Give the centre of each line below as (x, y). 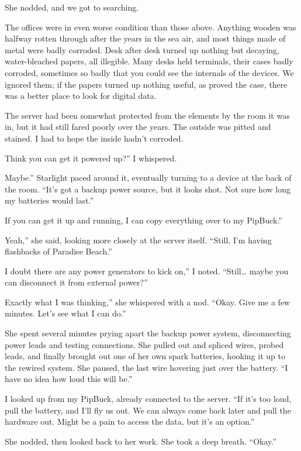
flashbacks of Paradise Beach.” (58, 251)
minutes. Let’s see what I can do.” (65, 313)
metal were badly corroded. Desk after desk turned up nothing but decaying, (142, 49)
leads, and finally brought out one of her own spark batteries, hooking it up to (145, 356)
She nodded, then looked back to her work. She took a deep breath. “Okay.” (141, 441)
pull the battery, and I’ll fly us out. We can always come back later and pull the (148, 410)
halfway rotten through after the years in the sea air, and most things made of (145, 38)
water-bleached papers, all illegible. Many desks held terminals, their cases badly (149, 61)
